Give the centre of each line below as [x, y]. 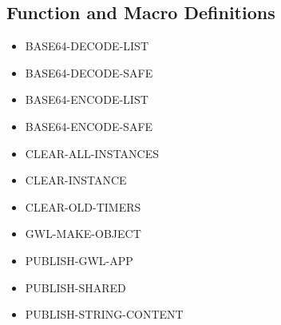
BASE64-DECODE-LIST [87, 46]
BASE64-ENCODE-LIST [87, 99]
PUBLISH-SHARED [75, 287]
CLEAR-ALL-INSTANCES [92, 153]
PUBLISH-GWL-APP [79, 260]
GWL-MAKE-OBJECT [83, 234]
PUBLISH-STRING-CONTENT [104, 314]
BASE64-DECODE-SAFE [89, 72]
